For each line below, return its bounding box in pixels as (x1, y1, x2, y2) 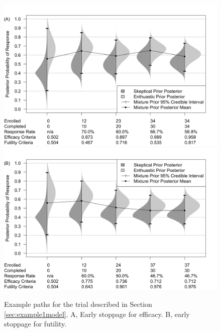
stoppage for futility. (4, 318, 67, 329)
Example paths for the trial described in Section (4, 298, 152, 309)
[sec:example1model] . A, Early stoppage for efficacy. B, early (4, 308, 190, 319)
